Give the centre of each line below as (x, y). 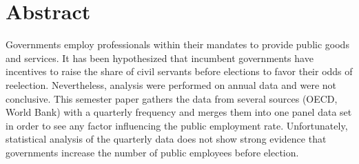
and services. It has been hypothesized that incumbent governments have (160, 58)
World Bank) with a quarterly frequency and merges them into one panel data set (179, 112)
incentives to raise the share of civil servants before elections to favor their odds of (179, 71)
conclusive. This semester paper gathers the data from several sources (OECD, (172, 98)
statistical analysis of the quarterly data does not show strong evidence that (166, 139)
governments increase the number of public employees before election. (152, 152)
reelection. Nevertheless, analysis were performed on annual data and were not (171, 84)
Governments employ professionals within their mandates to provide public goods (177, 44)
